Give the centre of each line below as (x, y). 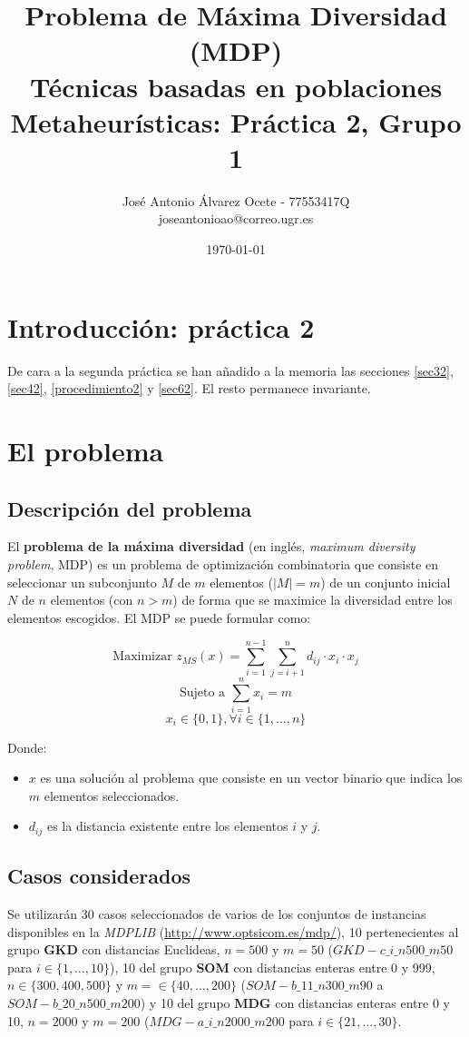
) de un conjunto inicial (386, 582)
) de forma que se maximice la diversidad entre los (313, 600)
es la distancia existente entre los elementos (167, 826)
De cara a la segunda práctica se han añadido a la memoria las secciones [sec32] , (230, 370)
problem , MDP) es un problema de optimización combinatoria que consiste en (223, 563)
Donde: (27, 747)
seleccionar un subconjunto (82, 582)
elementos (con (92, 600)
